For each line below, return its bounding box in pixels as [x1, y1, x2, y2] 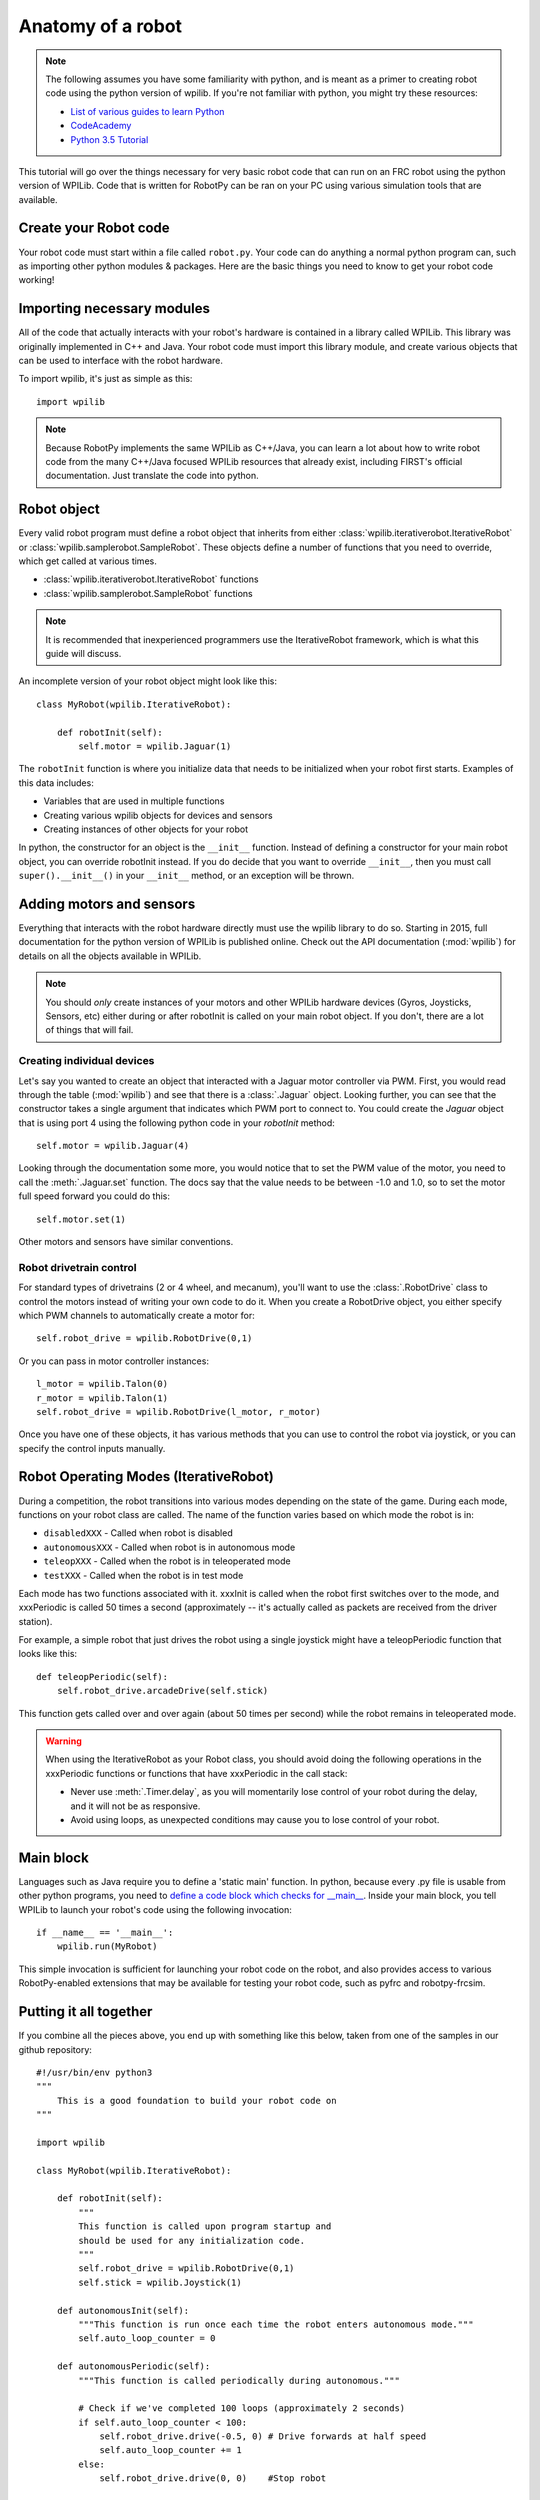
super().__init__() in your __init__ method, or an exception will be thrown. [18, 870, 355, 882]
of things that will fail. [45, 1024, 134, 1036]
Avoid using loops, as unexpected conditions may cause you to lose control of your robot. [70, 1814, 440, 1825]
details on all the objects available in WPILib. [18, 950, 202, 962]
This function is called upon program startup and [78, 2221, 332, 2232]
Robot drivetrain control [18, 1260, 137, 1274]
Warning [45, 1735, 82, 1747]
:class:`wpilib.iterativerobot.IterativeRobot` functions [43, 573, 259, 585]
